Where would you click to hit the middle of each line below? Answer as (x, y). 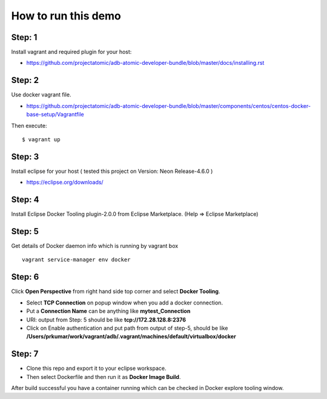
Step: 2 (25, 80)
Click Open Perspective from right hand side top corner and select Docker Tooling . (116, 292)
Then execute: (29, 126)
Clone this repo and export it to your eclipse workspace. (96, 368)
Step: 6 (25, 277)
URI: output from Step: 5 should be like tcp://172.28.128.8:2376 (106, 320)
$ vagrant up (41, 139)
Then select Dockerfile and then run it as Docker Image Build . (104, 377)
